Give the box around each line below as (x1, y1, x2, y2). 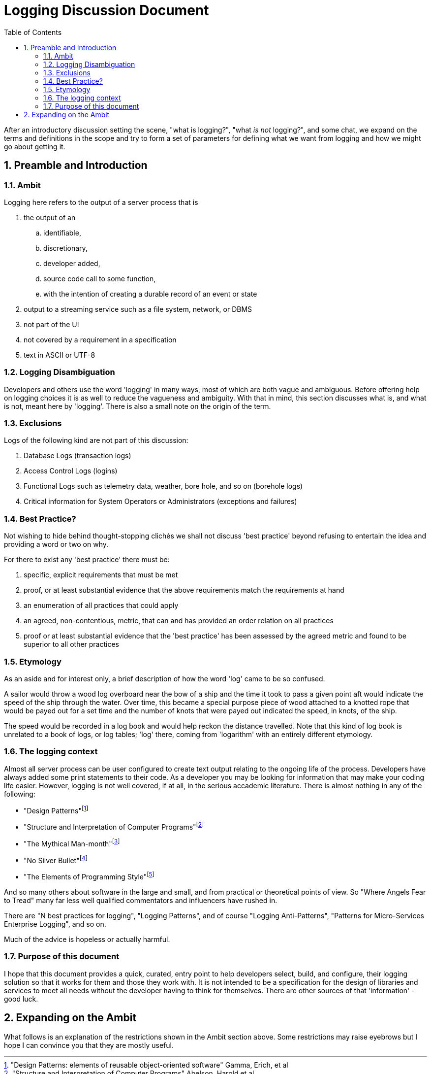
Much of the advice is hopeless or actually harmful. (4, 935, 170, 943)
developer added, (43, 259, 100, 268)
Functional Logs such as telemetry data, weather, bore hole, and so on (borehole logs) (24, 482, 303, 491)
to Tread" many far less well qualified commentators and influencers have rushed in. (4, 896, 277, 905)
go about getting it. (4, 142, 65, 151)
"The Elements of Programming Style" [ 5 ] (24, 871, 154, 881)
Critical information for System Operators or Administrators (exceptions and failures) (24, 497, 297, 506)
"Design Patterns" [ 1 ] (24, 805, 89, 815)
